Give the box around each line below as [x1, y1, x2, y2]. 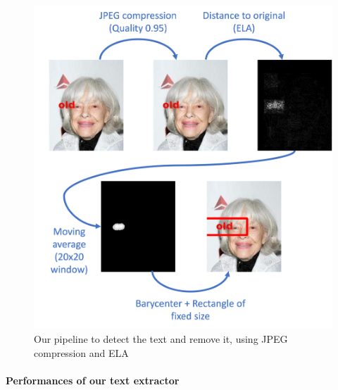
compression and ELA [34, 345, 129, 360]
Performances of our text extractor [6, 372, 180, 387]
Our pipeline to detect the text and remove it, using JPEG [34, 332, 288, 346]
